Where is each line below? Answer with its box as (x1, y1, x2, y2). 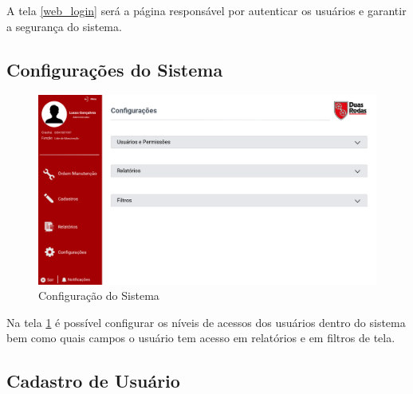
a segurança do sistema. (6, 18, 122, 34)
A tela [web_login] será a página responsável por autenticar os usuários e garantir (6, 2, 407, 18)
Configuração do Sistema (38, 287, 159, 304)
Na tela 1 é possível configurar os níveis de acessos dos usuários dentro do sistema (6, 313, 406, 330)
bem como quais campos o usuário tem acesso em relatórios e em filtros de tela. (6, 329, 395, 346)
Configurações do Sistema (6, 57, 223, 81)
